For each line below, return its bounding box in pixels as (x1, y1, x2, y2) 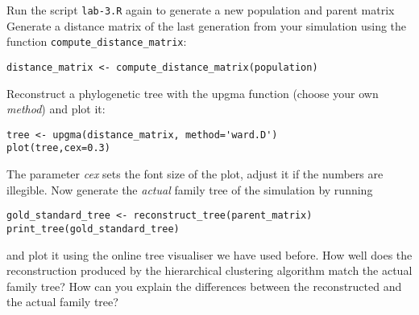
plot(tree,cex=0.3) (6, 142, 110, 154)
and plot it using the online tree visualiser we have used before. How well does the (6, 246, 413, 263)
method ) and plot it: (6, 100, 106, 117)
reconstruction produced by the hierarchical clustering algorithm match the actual (6, 262, 413, 279)
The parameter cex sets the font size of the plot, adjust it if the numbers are (6, 166, 384, 182)
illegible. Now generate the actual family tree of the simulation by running (6, 181, 373, 198)
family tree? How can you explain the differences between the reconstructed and (6, 277, 402, 294)
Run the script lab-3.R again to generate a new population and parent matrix (6, 2, 395, 18)
